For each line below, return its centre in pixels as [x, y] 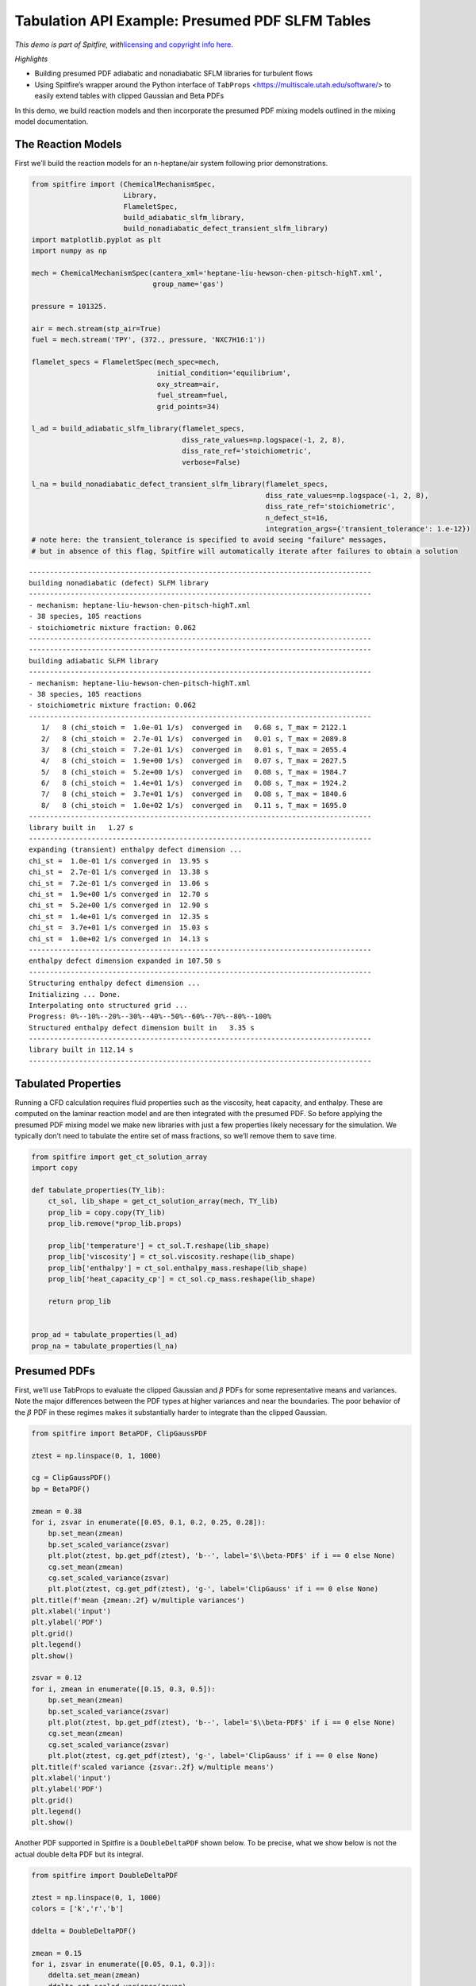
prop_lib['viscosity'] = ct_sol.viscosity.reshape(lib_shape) [171, 1257]
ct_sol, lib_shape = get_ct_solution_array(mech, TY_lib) [163, 1201]
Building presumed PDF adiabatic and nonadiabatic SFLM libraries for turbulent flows [174, 73]
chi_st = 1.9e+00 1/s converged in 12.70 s [119, 894]
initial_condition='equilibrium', [224, 373]
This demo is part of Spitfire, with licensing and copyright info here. [124, 44]
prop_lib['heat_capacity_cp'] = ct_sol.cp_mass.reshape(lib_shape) [182, 1279]
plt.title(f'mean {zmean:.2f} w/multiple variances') [138, 1600]
